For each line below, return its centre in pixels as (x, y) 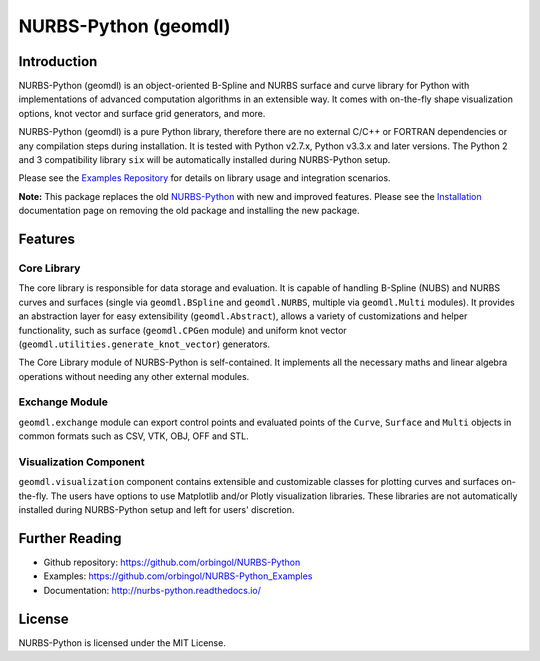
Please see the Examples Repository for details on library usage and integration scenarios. (204, 178)
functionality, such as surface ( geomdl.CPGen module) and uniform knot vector (182, 330)
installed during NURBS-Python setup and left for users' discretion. (156, 510)
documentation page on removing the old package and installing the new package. (189, 211)
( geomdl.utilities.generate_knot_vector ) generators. (144, 344)
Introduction (58, 61)
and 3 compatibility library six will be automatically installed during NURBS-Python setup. (204, 160)
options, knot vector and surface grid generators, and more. (142, 113)
